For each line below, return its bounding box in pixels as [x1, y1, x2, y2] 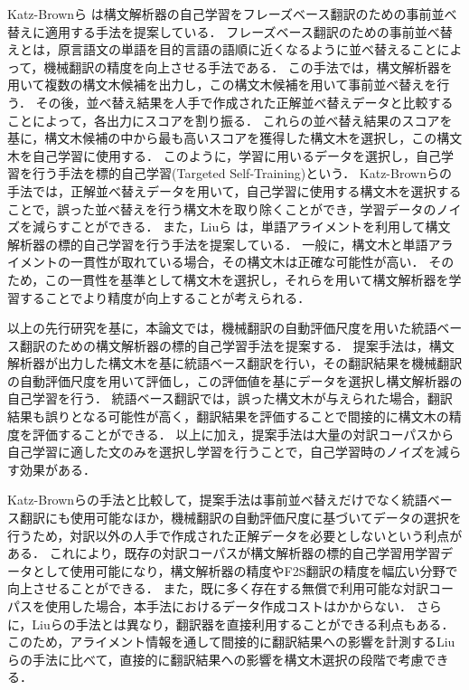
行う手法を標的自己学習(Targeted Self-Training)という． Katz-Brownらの [32, 164, 452, 183]
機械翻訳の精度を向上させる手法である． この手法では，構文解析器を [43, 57, 453, 76]
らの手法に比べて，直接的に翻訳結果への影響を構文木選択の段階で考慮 [7, 649, 424, 668]
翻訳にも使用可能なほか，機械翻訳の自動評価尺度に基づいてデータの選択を [19, 508, 462, 527]
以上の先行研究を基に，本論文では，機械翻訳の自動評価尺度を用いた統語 [7, 318, 437, 337]
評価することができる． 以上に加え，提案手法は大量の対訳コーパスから [32, 424, 455, 443]
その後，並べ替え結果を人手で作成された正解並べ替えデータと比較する [35, 92, 454, 111]
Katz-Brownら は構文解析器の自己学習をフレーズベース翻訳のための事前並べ [7, 5, 457, 23]
